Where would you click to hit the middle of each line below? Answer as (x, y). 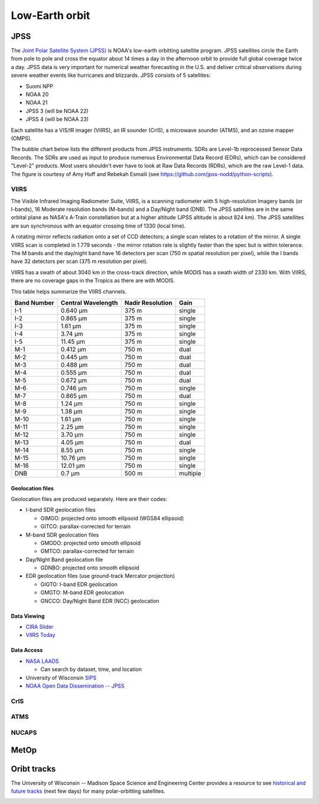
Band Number (34, 302)
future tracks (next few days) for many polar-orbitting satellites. (88, 791)
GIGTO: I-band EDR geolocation (79, 584)
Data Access (27, 650)
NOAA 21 (37, 103)
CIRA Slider (40, 627)
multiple (190, 473)
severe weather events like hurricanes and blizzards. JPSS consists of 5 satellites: (111, 75)
